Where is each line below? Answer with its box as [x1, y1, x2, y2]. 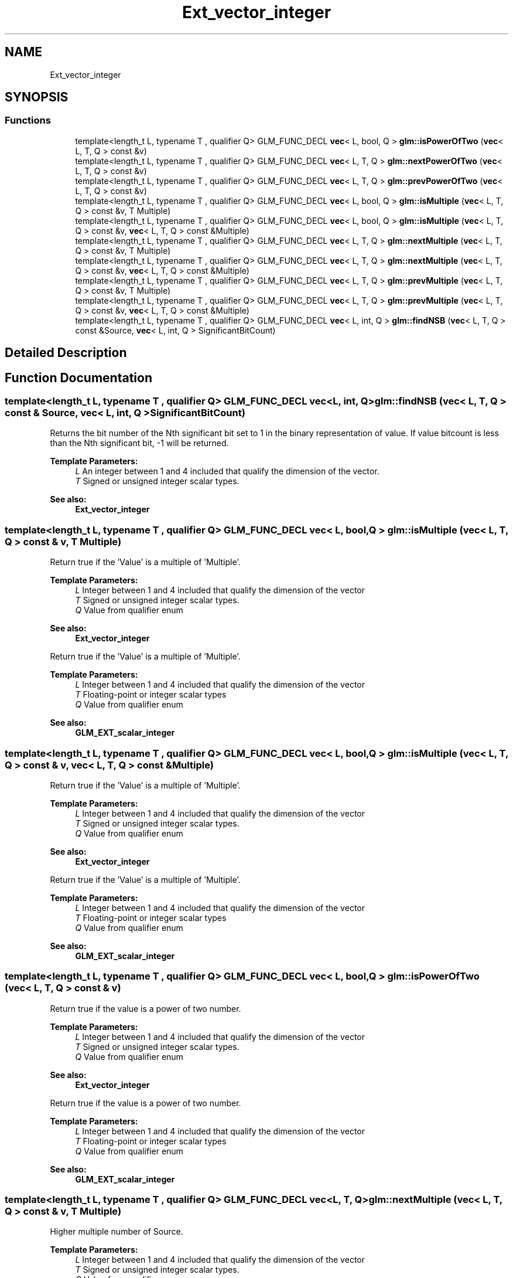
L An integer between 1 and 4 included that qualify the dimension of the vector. [75, 466, 379, 477]
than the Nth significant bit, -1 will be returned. [50, 438, 229, 448]
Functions [5, 114, 51, 127]
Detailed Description [5, 345, 127, 361]
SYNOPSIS [5, 90, 69, 105]
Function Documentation [5, 370, 152, 385]
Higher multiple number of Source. [50, 1226, 183, 1237]
